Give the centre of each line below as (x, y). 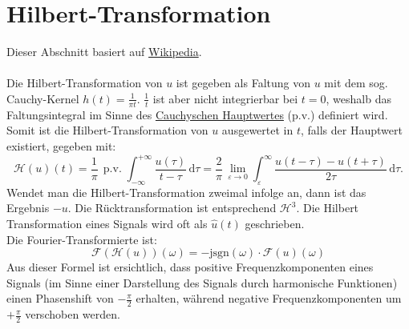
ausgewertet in (257, 130)
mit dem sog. (356, 83)
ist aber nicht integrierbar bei (225, 98)
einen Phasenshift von (60, 298)
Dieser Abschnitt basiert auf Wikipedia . (104, 52)
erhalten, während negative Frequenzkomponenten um (269, 298)
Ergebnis (28, 208)
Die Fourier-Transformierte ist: (82, 239)
